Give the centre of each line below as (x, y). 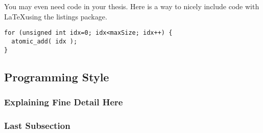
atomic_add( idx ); (44, 41)
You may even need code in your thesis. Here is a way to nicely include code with (132, 6)
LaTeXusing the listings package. (56, 16)
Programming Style (57, 76)
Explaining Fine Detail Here (64, 102)
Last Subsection (37, 125)
